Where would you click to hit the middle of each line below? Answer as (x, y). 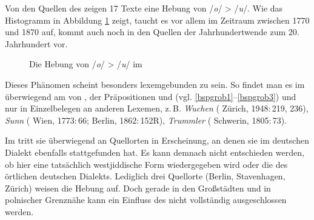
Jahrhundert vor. (36, 43)
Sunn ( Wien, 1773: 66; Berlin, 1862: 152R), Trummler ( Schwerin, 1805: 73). (146, 120)
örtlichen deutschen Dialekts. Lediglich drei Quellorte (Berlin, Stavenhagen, (145, 176)
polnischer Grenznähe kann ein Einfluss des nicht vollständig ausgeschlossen (146, 200)
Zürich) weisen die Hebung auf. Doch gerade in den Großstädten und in (138, 188)
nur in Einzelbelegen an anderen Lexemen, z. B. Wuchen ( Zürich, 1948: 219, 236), (157, 108)
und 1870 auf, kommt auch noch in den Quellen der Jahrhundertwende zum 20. (152, 32)
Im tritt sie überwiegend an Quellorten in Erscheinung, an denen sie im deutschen (157, 140)
